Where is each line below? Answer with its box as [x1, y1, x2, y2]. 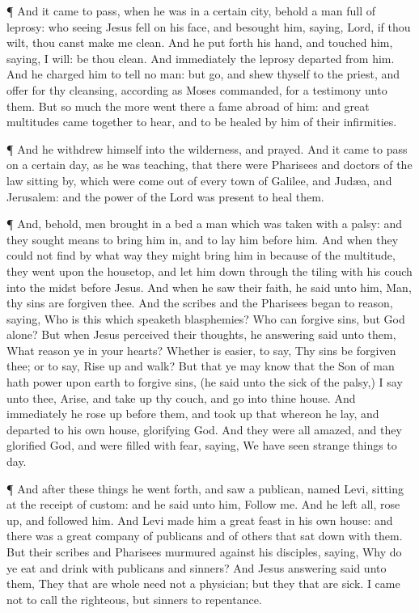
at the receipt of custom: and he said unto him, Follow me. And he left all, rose [6, 496, 400, 513]
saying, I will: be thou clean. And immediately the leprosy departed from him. [6, 49, 395, 66]
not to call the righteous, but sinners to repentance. [6, 590, 262, 607]
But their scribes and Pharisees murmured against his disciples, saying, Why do [6, 543, 402, 560]
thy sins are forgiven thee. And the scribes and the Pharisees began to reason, [6, 294, 393, 311]
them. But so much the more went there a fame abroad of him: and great [6, 97, 370, 114]
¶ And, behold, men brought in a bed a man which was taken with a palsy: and [6, 215, 403, 232]
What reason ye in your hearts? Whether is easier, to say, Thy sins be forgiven [6, 341, 396, 358]
